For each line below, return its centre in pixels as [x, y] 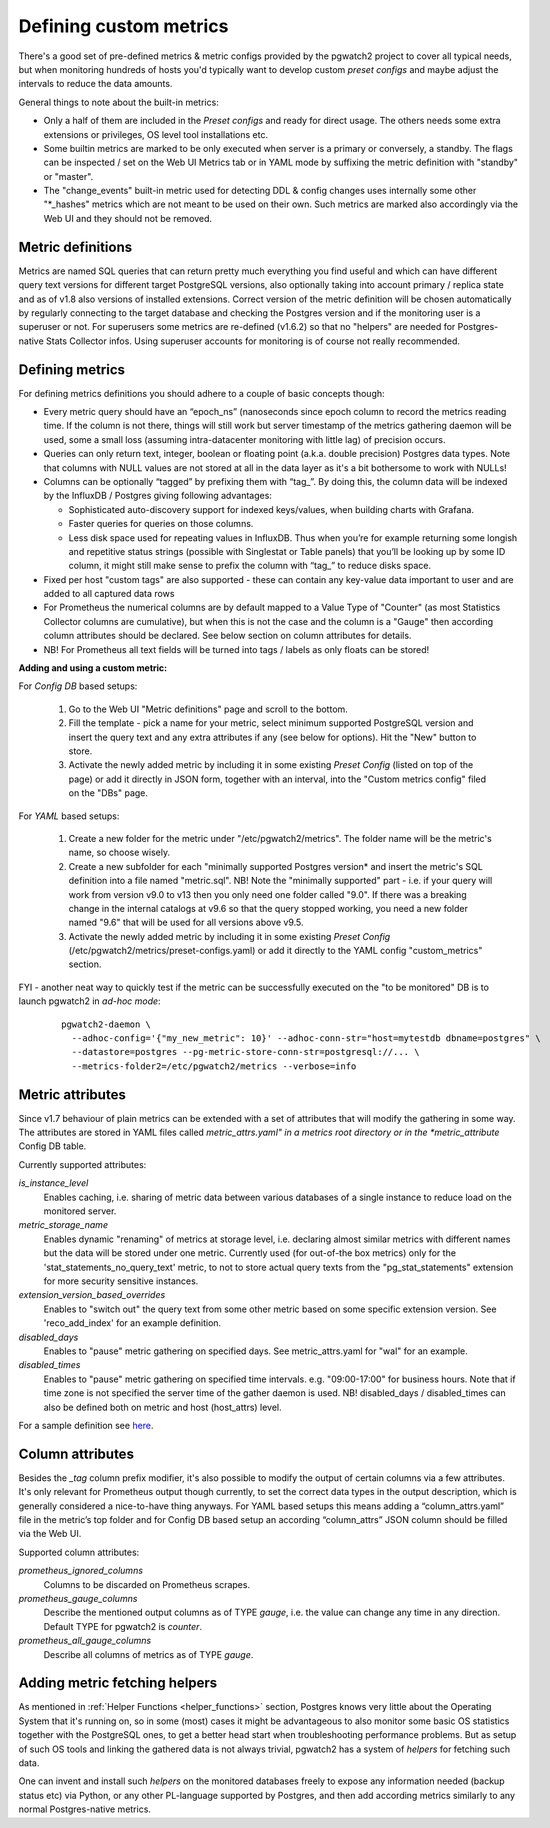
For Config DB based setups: [78, 686]
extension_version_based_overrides [92, 1295]
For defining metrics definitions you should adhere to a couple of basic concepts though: [201, 393]
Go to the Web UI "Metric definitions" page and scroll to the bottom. [208, 709]
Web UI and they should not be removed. [128, 218]
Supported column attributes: [79, 1552]
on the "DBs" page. [108, 793]
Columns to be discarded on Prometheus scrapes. [146, 1584]
